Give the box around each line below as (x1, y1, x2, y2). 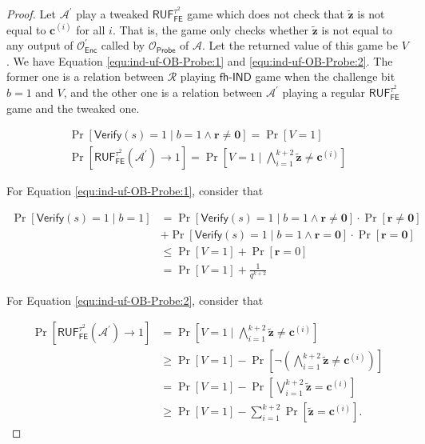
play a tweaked (76, 6, 149, 22)
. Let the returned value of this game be (202, 37, 399, 54)
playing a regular (282, 84, 366, 101)
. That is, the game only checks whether (112, 21, 309, 38)
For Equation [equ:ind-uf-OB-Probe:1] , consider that (6, 182, 264, 199)
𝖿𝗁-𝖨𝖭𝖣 (219, 72, 252, 84)
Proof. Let (6, 6, 56, 22)
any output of (6, 37, 73, 54)
